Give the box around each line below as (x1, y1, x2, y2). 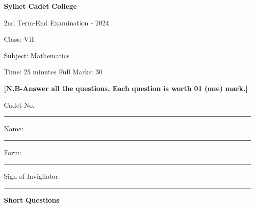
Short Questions (4, 194, 60, 205)
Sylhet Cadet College (4, 1, 77, 11)
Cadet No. (4, 99, 35, 110)
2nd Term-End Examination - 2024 (4, 17, 109, 27)
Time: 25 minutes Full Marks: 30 (4, 67, 102, 77)
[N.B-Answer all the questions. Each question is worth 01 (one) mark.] (4, 83, 248, 93)
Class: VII (4, 34, 34, 44)
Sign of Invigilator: (4, 171, 60, 181)
